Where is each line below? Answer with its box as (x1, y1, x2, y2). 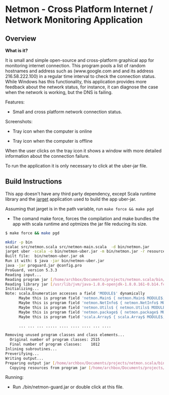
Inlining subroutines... (5, 347, 57, 352)
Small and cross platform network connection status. (12, 109, 122, 115)
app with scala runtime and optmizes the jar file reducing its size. (12, 221, 147, 227)
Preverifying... (5, 351, 39, 356)
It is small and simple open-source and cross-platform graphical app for (5, 57, 154, 63)
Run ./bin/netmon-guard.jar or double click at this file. (12, 384, 124, 390)
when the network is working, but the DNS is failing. (5, 89, 113, 95)
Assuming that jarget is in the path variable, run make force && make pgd (5, 206, 154, 212)
